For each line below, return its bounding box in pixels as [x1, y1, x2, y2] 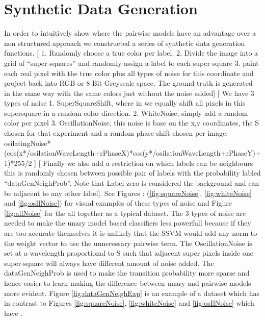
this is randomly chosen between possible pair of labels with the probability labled [4, 167, 261, 178]
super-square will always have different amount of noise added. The [4, 257, 214, 268]
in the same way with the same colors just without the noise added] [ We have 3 [4, 87, 254, 98]
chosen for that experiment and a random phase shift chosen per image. [4, 128, 228, 138]
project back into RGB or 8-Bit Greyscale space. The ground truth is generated [4, 78, 253, 88]
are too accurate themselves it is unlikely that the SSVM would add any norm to [4, 228, 257, 238]
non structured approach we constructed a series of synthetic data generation [4, 37, 245, 48]
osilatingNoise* [4, 137, 51, 148]
